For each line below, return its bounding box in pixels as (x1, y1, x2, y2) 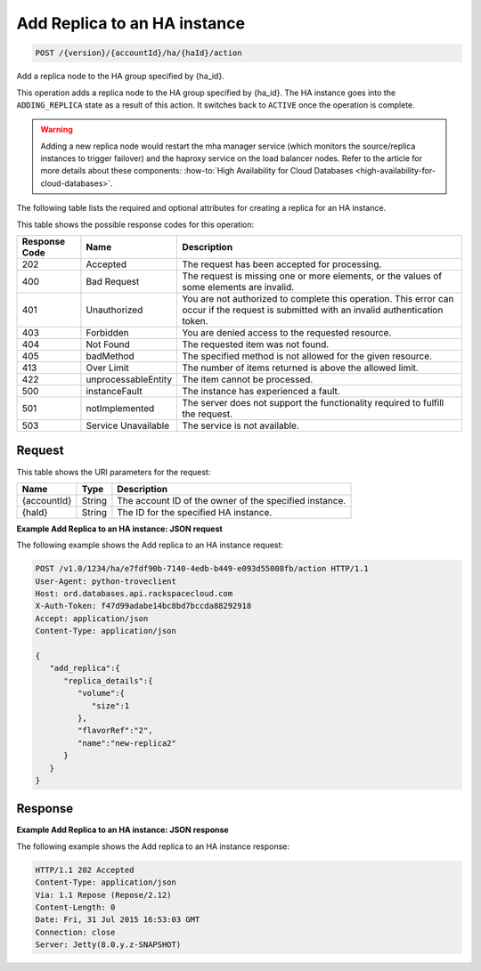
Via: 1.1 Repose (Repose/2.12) (35, 890, 173, 900)
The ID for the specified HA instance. (117, 506, 273, 518)
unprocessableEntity (86, 374, 173, 386)
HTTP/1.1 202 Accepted (35, 864, 135, 875)
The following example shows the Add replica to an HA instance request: (16, 539, 284, 551)
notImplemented (86, 402, 155, 415)
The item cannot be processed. (182, 374, 314, 386)
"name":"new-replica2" (77, 738, 177, 748)
